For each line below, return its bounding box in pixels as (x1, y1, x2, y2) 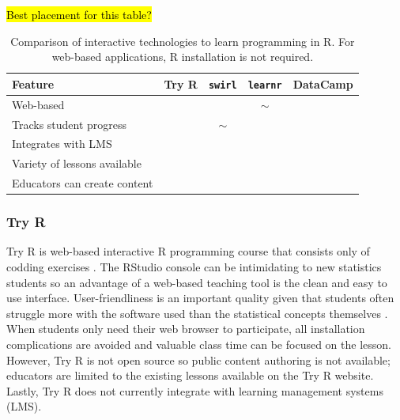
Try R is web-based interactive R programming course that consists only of (6, 243, 370, 259)
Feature (12, 75, 55, 92)
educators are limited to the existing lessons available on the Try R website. (6, 367, 374, 384)
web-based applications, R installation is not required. (51, 48, 314, 65)
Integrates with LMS (12, 135, 112, 152)
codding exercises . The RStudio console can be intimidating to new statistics (6, 258, 382, 274)
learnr (247, 79, 282, 91)
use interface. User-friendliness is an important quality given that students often (6, 289, 394, 306)
